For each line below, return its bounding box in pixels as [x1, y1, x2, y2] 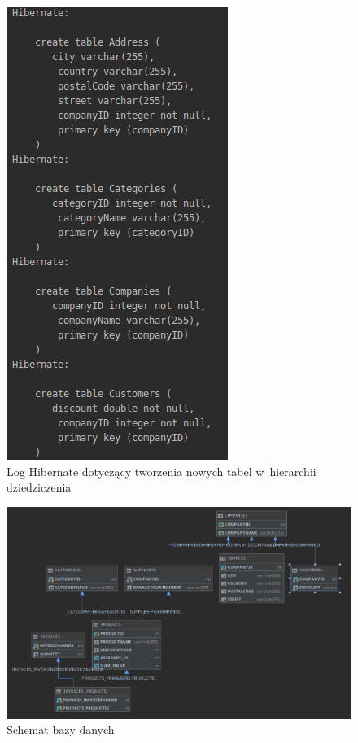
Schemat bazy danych [7, 721, 115, 738]
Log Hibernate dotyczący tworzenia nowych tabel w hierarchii [7, 462, 317, 479]
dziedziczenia [7, 479, 72, 496]
